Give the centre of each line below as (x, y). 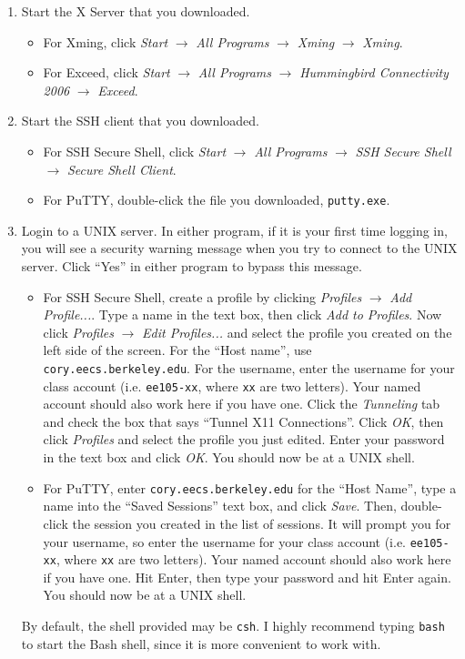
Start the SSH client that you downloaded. (140, 121)
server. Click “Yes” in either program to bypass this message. (192, 266)
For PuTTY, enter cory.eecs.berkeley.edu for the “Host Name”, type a (250, 487)
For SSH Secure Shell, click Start (135, 151)
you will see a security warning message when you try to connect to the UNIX (239, 248)
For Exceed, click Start (106, 72)
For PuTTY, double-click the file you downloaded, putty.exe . (217, 200)
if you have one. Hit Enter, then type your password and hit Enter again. (247, 577)
